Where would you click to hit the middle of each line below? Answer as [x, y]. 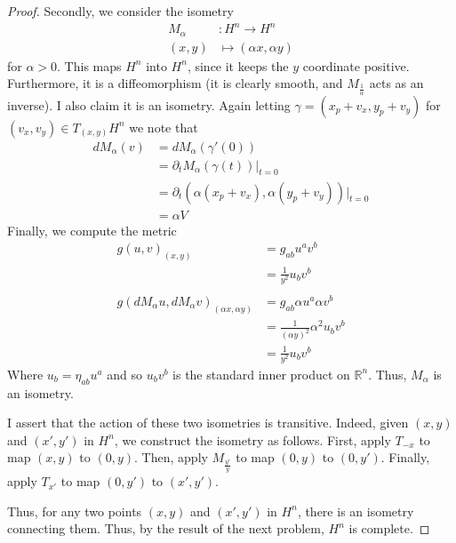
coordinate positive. [356, 65]
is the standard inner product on [261, 374]
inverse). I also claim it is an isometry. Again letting [149, 104]
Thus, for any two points [75, 511]
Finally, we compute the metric [92, 230]
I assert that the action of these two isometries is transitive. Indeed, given [208, 423]
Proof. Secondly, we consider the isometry [120, 11]
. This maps [89, 65]
